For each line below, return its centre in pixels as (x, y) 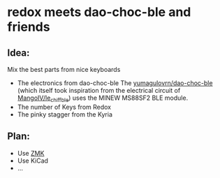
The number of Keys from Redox (64, 107)
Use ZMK (31, 153)
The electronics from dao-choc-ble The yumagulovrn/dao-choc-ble (115, 83)
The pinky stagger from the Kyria (65, 114)
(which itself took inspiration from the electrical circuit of (99, 90)
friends (29, 27)
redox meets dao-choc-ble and (99, 12)
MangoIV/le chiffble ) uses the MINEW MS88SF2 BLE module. (103, 98)
